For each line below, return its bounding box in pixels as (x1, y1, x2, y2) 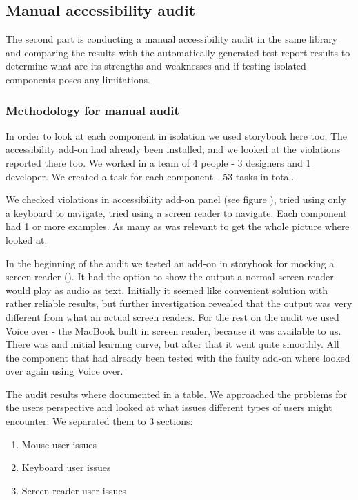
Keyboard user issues (21, 460, 111, 475)
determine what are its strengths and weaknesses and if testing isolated (6, 59, 306, 73)
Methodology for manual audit (6, 101, 179, 118)
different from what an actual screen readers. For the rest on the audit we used (6, 309, 339, 324)
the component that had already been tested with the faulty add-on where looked (6, 350, 350, 364)
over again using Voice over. (6, 364, 123, 378)
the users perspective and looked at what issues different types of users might (6, 400, 332, 415)
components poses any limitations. (6, 72, 150, 86)
